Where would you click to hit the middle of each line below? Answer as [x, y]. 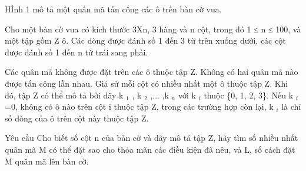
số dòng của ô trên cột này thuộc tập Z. [77, 118]
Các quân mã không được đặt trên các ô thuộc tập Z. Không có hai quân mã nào [152, 72]
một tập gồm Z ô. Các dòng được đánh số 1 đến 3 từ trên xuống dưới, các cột [145, 40]
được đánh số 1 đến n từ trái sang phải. [76, 52]
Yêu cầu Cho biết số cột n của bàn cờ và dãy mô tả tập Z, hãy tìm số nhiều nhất [152, 138]
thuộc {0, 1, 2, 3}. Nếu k [249, 95]
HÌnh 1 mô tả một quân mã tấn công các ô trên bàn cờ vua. [113, 9]
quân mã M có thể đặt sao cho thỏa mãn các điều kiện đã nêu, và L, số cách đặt [150, 149]
